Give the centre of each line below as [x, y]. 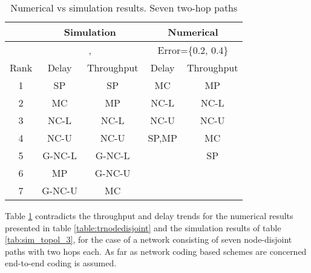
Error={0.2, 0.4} [193, 50]
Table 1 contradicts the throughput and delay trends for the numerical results [149, 215]
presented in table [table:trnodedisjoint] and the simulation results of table [143, 227]
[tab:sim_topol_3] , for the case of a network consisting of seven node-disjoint [149, 239]
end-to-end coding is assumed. [61, 263]
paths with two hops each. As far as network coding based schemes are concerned [156, 251]
